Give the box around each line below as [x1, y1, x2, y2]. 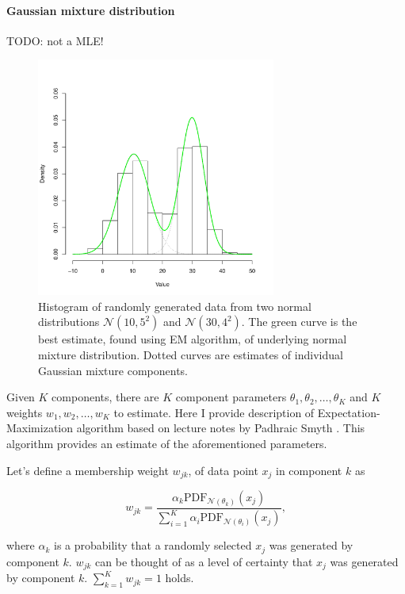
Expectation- [317, 404, 380, 420]
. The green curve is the [241, 313, 357, 330]
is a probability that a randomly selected [54, 537, 252, 554]
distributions [38, 313, 100, 330]
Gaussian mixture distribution [6, 2, 175, 18]
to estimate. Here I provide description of [113, 404, 315, 420]
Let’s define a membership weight [6, 462, 169, 478]
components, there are [52, 389, 159, 405]
